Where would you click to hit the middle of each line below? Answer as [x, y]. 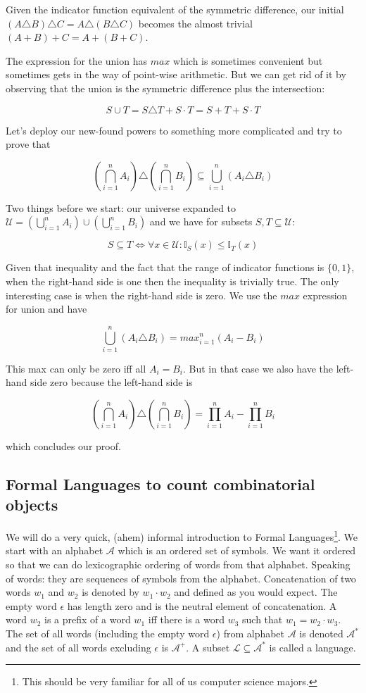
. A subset [208, 647]
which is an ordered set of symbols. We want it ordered [237, 550]
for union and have [46, 309]
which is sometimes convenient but [248, 60]
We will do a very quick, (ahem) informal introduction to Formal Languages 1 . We [182, 536]
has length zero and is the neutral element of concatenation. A [202, 605]
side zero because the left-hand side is [112, 382]
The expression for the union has [76, 60]
